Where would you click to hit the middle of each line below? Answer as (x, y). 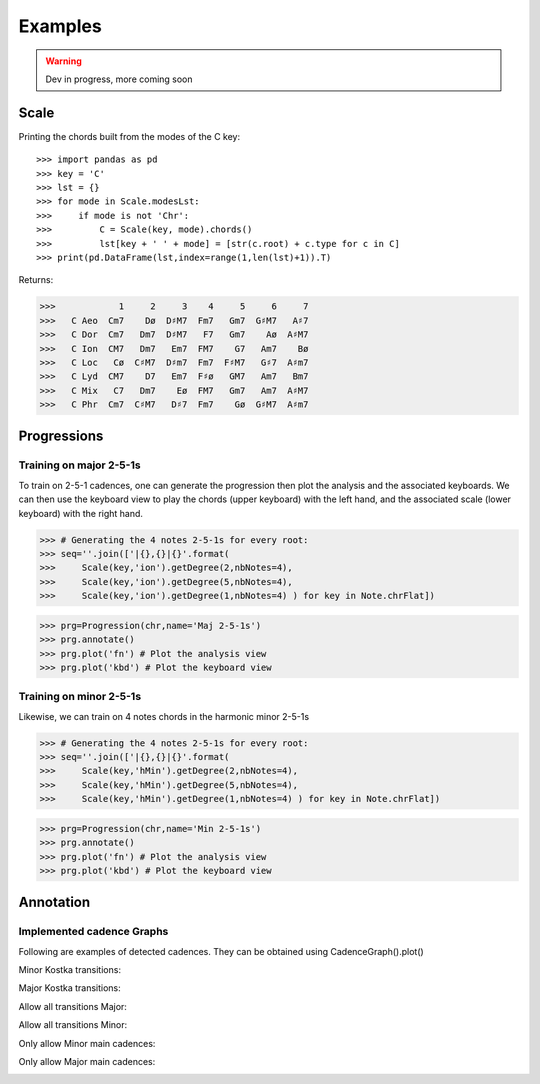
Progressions (61, 436)
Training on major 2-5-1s (79, 465)
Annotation (54, 902)
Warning (63, 61)
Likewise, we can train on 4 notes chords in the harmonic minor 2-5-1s (164, 716)
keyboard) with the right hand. (81, 513)
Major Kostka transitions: (70, 988)
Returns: (36, 280)
